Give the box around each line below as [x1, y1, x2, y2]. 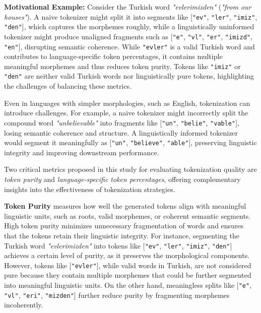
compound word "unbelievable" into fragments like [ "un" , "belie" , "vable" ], [4, 117, 239, 128]
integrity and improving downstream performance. [4, 147, 159, 157]
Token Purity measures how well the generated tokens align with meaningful [4, 201, 246, 211]
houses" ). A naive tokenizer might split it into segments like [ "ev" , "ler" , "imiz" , [4, 11, 257, 22]
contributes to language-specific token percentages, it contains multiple [4, 51, 223, 61]
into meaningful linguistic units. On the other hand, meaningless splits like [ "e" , [4, 280, 252, 290]
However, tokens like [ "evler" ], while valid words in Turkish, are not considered [4, 260, 251, 270]
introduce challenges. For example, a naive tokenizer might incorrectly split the [4, 107, 248, 118]
